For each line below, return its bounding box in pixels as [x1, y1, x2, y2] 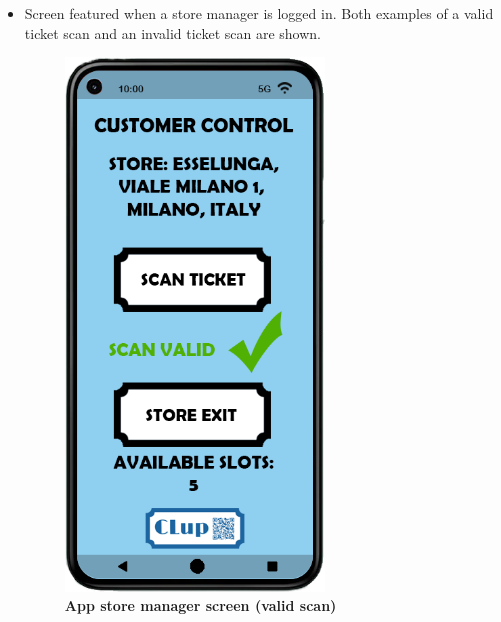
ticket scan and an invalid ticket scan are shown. [24, 22, 321, 43]
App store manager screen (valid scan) [64, 595, 337, 616]
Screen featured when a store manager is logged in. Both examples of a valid [24, 3, 494, 23]
